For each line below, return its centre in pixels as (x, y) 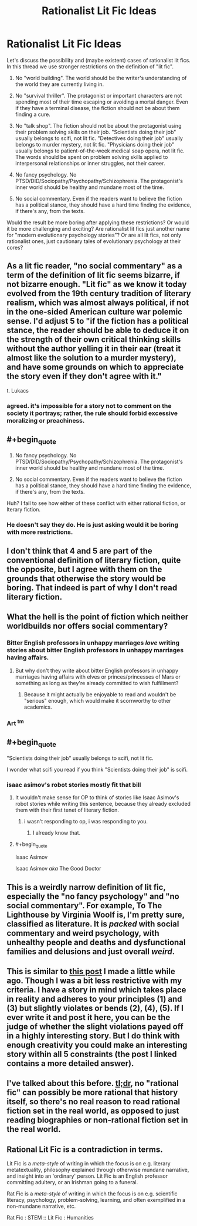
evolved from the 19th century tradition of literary (99, 293)
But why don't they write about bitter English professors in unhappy (96, 670)
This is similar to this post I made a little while (91, 971)
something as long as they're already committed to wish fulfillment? (97, 683)
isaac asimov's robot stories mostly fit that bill (74, 785)
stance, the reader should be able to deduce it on (98, 330)
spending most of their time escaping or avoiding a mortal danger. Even (101, 102)
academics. (38, 707)
